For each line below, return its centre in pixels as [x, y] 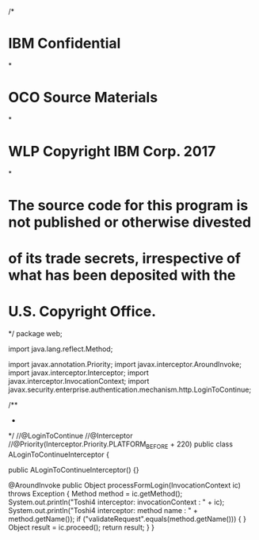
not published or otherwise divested [130, 222]
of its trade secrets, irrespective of [125, 259]
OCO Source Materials [83, 98]
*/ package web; [35, 334]
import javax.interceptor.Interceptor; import [78, 373]
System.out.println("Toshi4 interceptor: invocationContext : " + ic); [116, 502]
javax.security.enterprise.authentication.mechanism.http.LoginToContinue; [130, 390]
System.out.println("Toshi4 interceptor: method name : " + [103, 510]
